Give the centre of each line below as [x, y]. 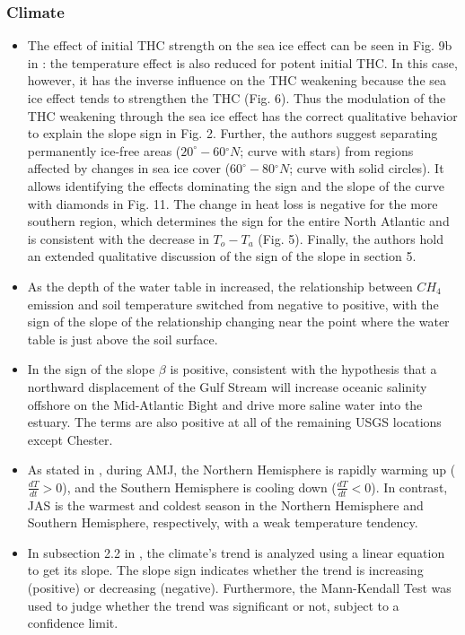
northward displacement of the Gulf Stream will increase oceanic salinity [227, 386]
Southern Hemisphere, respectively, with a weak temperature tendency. [223, 522]
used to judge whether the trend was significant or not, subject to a [213, 605]
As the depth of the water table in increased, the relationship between [220, 286]
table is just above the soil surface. [123, 339]
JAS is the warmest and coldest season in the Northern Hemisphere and [225, 505]
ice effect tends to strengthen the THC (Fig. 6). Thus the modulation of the [237, 98]
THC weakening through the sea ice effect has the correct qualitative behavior [242, 115]
